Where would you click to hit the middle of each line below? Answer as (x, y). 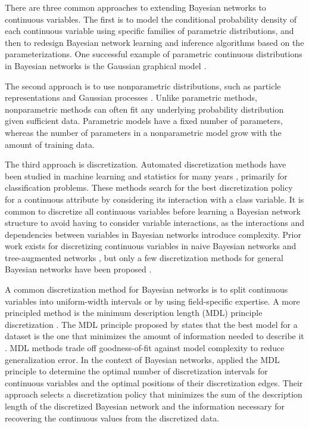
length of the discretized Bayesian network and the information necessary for (145, 406)
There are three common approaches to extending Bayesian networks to (135, 7)
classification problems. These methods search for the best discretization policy (149, 187)
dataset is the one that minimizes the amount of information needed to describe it (154, 336)
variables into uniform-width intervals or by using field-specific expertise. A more (152, 301)
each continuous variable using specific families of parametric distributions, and (149, 31)
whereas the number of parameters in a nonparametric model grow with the (143, 132)
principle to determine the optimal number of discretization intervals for (136, 371)
